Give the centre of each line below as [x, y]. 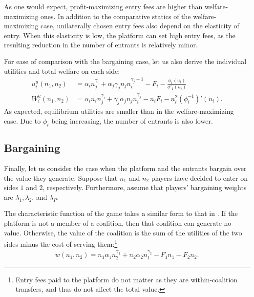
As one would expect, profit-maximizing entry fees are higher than [103, 6]
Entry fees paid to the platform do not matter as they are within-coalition [127, 279]
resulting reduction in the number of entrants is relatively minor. [101, 45]
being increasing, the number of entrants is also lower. [132, 120]
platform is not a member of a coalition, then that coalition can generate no [118, 223]
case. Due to [22, 120]
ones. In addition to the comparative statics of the [116, 16]
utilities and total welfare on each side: [62, 71]
